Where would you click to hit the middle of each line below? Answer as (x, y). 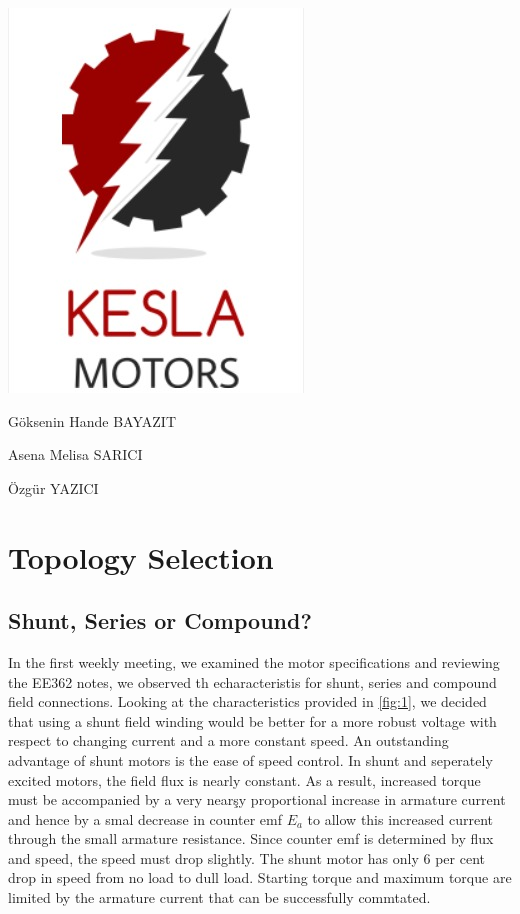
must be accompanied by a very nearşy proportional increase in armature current (257, 799)
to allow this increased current (400, 818)
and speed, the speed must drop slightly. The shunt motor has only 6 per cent (246, 857)
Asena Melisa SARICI (75, 454)
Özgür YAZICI (53, 487)
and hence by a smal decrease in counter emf (145, 818)
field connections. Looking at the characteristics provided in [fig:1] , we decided (247, 701)
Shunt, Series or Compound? (160, 620)
